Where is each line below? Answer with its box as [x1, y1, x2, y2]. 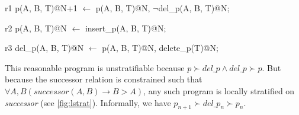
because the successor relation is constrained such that [5, 73, 202, 85]
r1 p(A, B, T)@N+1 [5, 2, 78, 14]
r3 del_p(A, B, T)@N [5, 41, 84, 54]
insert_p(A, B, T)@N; [85, 21, 166, 34]
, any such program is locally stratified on [143, 84, 295, 97]
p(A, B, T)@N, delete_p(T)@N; [102, 41, 218, 54]
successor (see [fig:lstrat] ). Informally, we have [5, 96, 171, 108]
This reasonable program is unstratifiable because [5, 61, 185, 74]
